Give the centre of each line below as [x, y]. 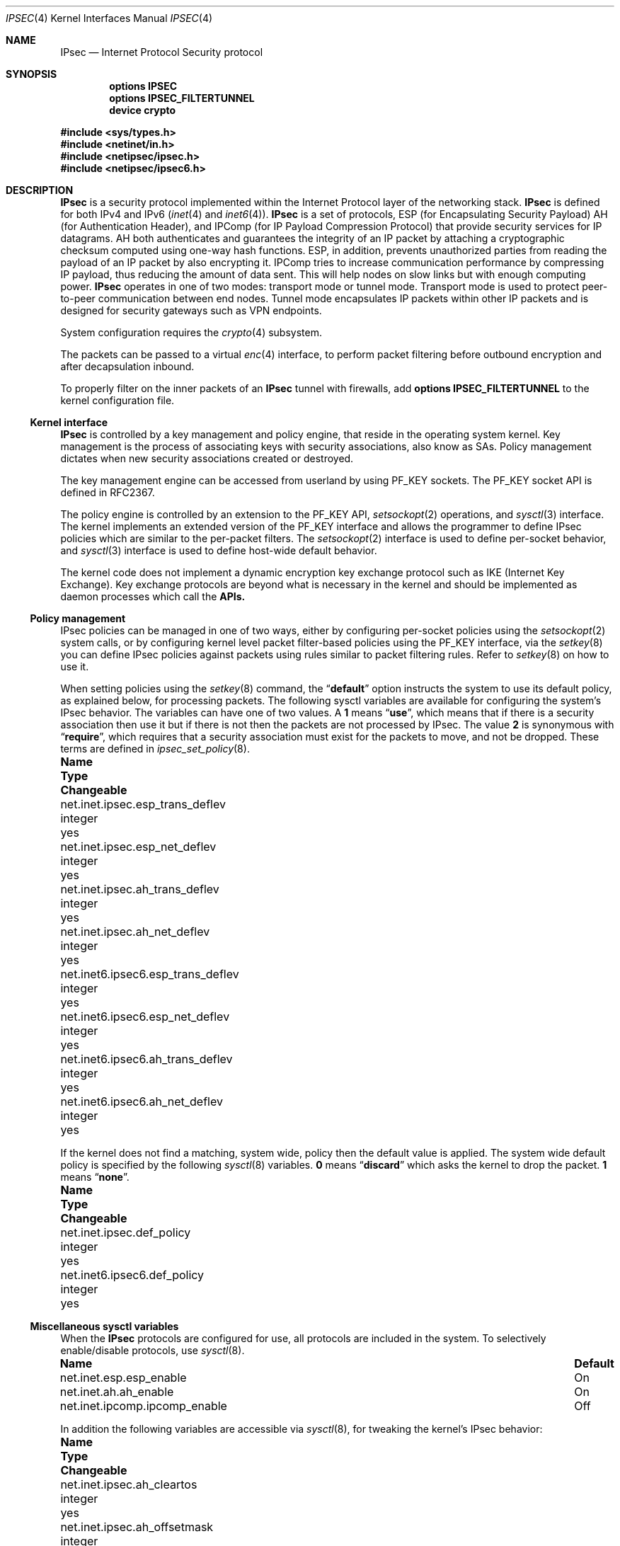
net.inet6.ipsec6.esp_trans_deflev [150, 974]
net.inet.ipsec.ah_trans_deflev [140, 889]
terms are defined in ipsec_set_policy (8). [155, 749]
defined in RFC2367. [108, 492]
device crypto [143, 110]
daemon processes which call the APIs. [153, 596]
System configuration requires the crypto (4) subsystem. [191, 332]
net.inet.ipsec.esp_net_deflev [138, 847]
